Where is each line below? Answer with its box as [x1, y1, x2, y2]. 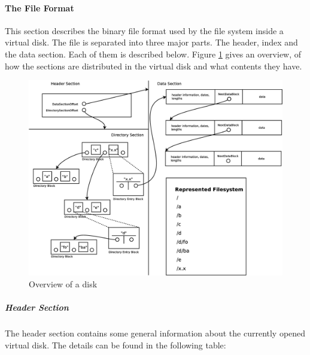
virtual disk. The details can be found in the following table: [5, 338, 226, 351]
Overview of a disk [29, 278, 98, 290]
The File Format [5, 1, 74, 14]
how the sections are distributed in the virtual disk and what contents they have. [5, 59, 302, 72]
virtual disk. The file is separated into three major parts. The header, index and [5, 36, 298, 48]
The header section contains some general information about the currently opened [5, 327, 306, 339]
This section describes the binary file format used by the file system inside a [5, 24, 284, 37]
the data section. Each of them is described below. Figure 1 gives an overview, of [5, 47, 302, 60]
